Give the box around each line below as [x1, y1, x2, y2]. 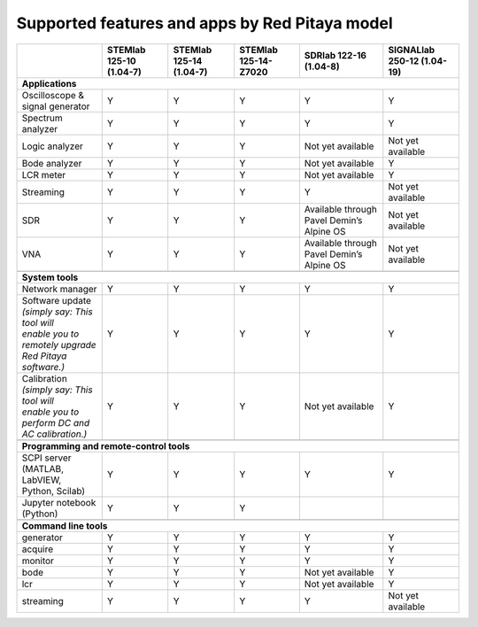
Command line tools [21, 519, 108, 531]
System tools [21, 271, 79, 283]
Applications [21, 77, 77, 89]
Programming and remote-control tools [21, 439, 190, 452]
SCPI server [21, 452, 72, 464]
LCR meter [21, 168, 66, 181]
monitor [21, 554, 55, 567]
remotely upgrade [21, 338, 96, 351]
